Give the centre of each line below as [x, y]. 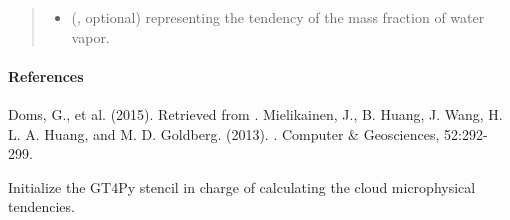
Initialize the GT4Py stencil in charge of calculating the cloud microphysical [242, 186]
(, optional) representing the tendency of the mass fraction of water [278, 17]
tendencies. [41, 206]
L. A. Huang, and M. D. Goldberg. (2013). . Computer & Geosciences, [224, 133]
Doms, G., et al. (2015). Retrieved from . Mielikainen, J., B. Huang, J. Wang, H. [255, 113]
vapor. [90, 36]
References [46, 75]
